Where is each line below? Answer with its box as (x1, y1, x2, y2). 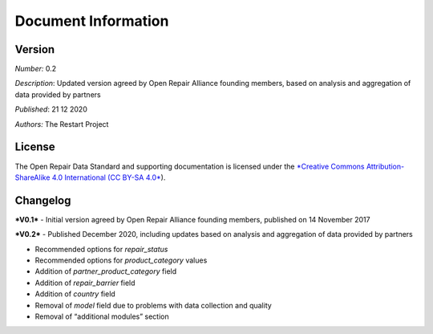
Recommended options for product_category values (34, 255, 208, 265)
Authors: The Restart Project (14, 119, 109, 128)
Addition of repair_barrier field (34, 278, 136, 287)
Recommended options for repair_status (34, 244, 168, 254)
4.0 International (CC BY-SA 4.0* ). (51, 173, 166, 182)
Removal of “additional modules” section (34, 312, 169, 321)
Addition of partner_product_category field (34, 267, 177, 276)
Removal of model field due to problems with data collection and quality (34, 300, 272, 310)
